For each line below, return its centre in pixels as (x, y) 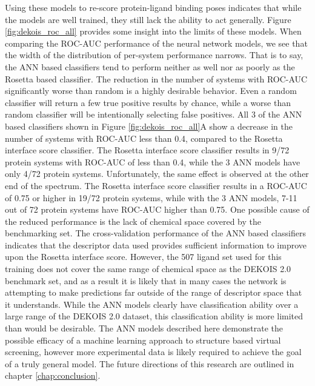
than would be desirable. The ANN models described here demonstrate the (144, 328)
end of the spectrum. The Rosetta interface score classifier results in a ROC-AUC (156, 185)
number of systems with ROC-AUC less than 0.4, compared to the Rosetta (144, 138)
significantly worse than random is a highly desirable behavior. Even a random (151, 91)
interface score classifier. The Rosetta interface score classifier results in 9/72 (147, 150)
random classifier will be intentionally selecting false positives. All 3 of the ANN (154, 114)
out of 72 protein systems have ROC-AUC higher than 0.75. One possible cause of (157, 209)
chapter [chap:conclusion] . (53, 375)
